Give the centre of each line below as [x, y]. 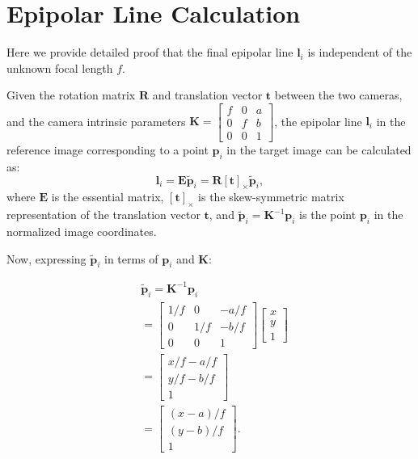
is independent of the [360, 52]
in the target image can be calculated [319, 149]
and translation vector [207, 95]
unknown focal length [60, 67]
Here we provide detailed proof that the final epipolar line [150, 52]
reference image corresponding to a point [108, 149]
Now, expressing [46, 258]
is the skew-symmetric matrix [271, 197]
